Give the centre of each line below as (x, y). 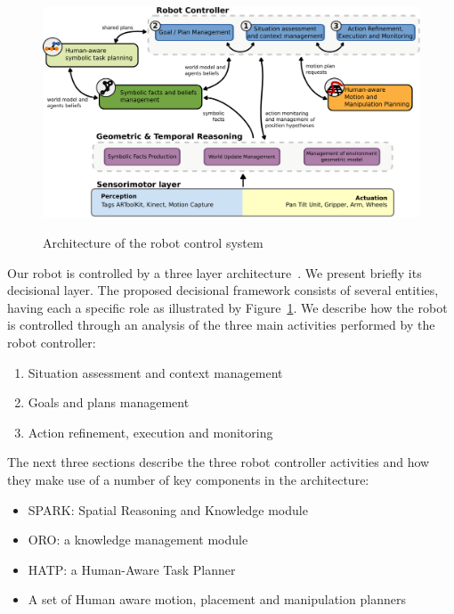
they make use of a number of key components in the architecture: (188, 479)
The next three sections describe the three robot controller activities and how (219, 462)
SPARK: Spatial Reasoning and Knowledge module (168, 509)
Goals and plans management (109, 402)
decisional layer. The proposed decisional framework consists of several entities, (223, 290)
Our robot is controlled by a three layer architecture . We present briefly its (215, 272)
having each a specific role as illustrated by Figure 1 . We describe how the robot (227, 307)
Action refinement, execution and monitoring (150, 432)
